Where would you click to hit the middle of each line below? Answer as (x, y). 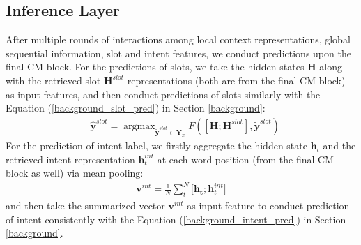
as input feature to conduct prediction (268, 206)
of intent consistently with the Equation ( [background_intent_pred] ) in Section (176, 219)
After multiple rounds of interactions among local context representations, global (178, 39)
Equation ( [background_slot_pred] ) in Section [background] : (136, 108)
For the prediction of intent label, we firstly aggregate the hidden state (156, 146)
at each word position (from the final (236, 159)
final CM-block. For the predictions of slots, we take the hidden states (155, 67)
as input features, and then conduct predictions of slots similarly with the (163, 94)
